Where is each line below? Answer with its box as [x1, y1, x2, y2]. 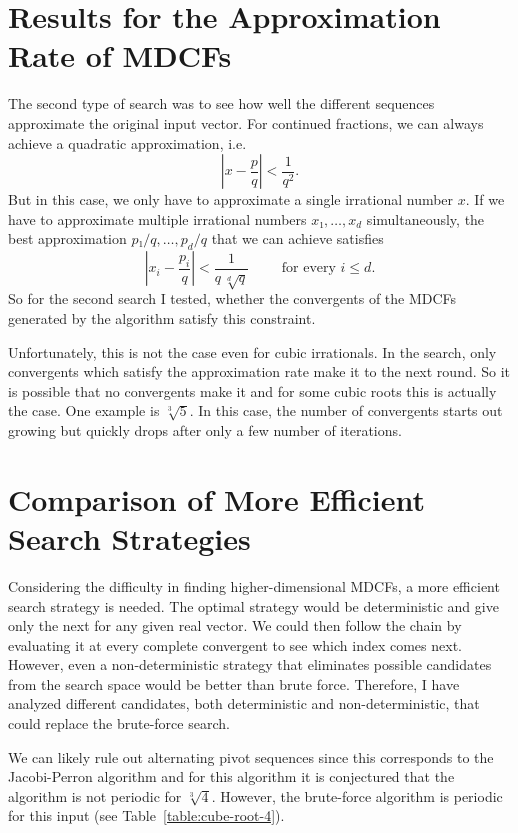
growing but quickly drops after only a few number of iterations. [8, 420, 402, 440]
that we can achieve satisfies [211, 228, 384, 249]
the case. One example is [8, 400, 160, 421]
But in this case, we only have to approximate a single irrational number [8, 189, 454, 210]
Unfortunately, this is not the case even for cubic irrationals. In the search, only [8, 341, 497, 362]
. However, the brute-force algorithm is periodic [211, 785, 503, 806]
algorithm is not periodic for [8, 785, 182, 806]
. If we [465, 189, 505, 210]
